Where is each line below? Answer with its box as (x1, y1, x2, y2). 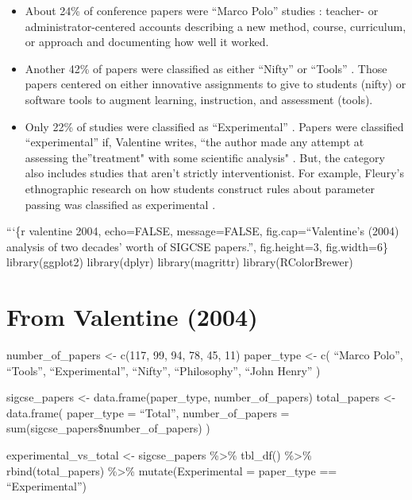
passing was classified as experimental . (25, 196, 216, 212)
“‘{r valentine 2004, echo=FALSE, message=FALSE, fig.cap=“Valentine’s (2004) (6, 223, 399, 239)
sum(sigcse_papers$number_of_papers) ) (6, 420, 210, 436)
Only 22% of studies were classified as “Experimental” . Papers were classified (25, 118, 404, 134)
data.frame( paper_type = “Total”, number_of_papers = (6, 404, 290, 421)
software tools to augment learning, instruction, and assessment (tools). (25, 91, 373, 107)
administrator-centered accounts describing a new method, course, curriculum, (25, 17, 406, 34)
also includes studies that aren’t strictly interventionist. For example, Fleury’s (25, 165, 404, 181)
